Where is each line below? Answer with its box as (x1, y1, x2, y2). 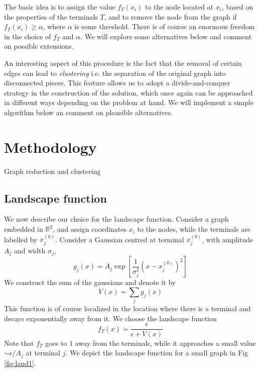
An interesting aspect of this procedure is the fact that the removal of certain (4, 57, 242, 68)
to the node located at (145, 2, 214, 12)
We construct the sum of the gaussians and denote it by (4, 277, 176, 288)
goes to (45, 337, 67, 348)
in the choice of (4, 31, 51, 41)
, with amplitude (202, 234, 253, 244)
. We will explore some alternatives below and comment (80, 31, 252, 41)
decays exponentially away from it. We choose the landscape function (4, 313, 217, 323)
